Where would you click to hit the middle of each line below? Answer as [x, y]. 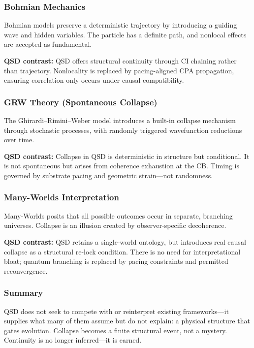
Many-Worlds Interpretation [62, 197]
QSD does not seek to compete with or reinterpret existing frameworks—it [116, 311]
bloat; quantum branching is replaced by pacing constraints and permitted [116, 261]
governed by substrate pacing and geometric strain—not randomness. [109, 175]
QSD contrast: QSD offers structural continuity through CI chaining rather [120, 61]
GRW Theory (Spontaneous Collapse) [81, 102]
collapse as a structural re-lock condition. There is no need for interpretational [122, 251]
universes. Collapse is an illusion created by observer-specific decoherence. [115, 225]
